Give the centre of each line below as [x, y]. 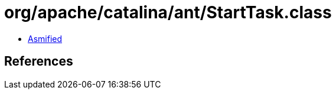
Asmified [45, 38]
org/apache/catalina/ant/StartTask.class [168, 12]
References [39, 61]
